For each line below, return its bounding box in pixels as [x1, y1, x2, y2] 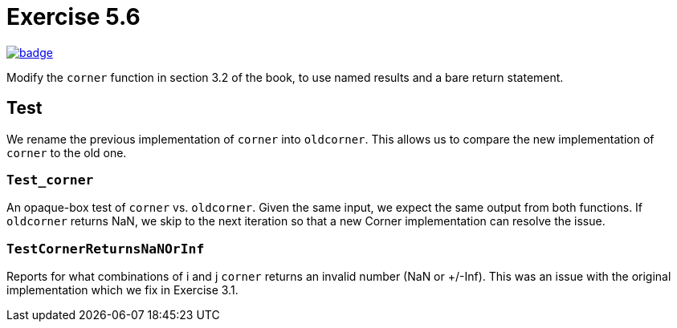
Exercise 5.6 [6, 3, 141, 30]
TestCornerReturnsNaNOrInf [6, 241, 205, 257]
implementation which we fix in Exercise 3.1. [6, 283, 239, 298]
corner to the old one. [6, 145, 127, 160]
